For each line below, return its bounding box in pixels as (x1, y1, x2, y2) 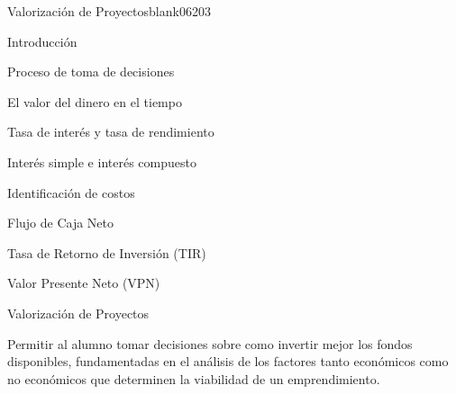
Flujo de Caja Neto (7, 213, 114, 232)
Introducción (7, 31, 78, 50)
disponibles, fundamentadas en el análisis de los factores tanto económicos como (7, 352, 449, 371)
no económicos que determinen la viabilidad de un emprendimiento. (7, 369, 380, 388)
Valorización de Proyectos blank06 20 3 (7, 2, 211, 20)
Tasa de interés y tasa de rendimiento (7, 122, 214, 141)
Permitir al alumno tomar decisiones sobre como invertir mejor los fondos (7, 334, 413, 353)
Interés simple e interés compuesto (7, 152, 196, 171)
